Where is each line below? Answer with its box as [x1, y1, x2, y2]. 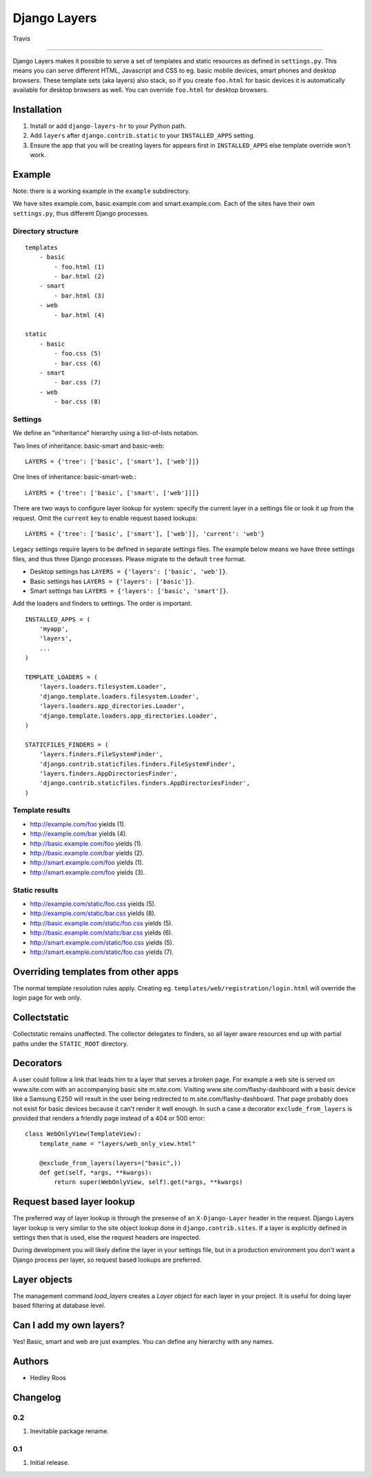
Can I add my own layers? [12, 1319, 125, 1331]
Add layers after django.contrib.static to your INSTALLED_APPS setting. [30, 132, 255, 140]
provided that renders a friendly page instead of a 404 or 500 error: [12, 1114, 205, 1122]
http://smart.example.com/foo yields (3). [30, 868, 145, 876]
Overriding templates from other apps [12, 966, 179, 977]
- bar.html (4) [54, 311, 105, 319]
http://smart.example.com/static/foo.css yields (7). [30, 948, 174, 956]
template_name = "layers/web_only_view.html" [39, 1140, 196, 1147]
